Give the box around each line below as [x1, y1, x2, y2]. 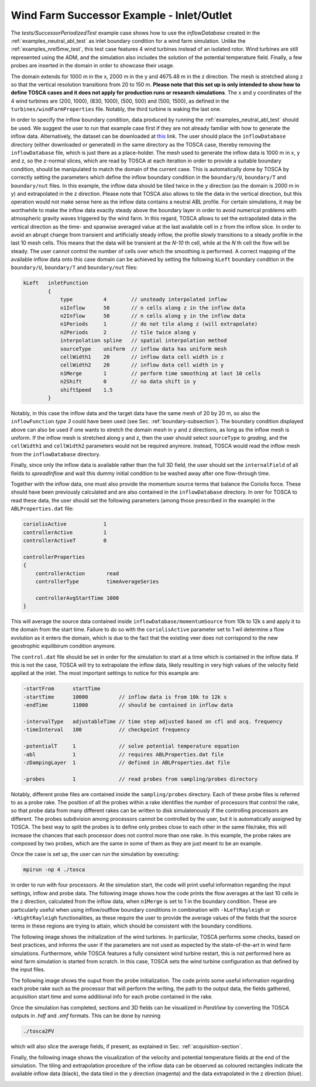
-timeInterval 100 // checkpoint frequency [23, 726, 190, 733]
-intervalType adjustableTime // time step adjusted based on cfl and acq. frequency [23, 718, 283, 725]
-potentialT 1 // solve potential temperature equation [23, 743, 239, 750]
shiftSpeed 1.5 [60, 386, 114, 393]
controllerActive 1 [23, 529, 107, 536]
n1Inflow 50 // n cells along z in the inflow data [60, 304, 246, 311]
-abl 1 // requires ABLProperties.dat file [23, 751, 224, 757]
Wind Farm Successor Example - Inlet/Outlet [11, 9, 232, 22]
